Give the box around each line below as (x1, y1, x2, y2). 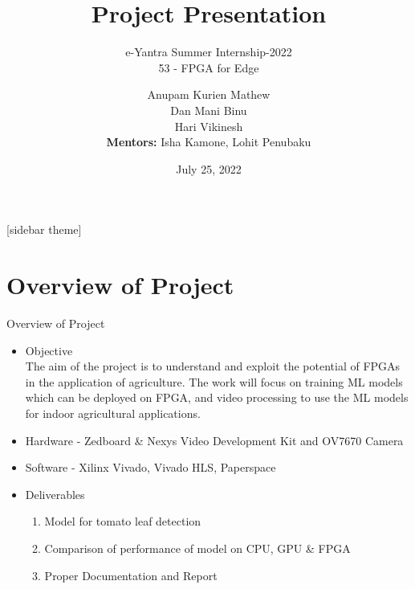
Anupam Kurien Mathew (147, 86, 271, 103)
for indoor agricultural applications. (25, 404, 201, 421)
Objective (25, 342, 73, 358)
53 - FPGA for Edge (158, 59, 259, 76)
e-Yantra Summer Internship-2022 (125, 43, 292, 60)
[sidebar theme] (6, 221, 82, 238)
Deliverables (25, 485, 85, 502)
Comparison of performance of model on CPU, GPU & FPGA (44, 539, 351, 556)
